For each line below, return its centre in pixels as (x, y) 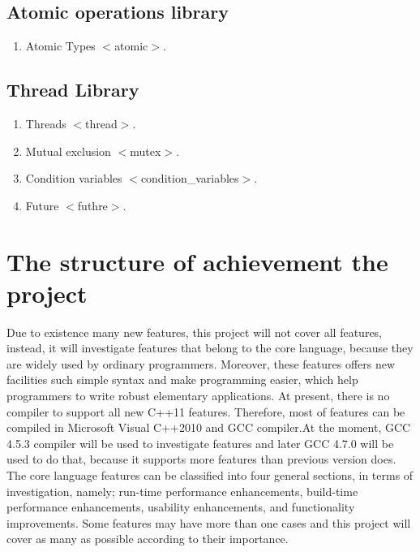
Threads (46, 123)
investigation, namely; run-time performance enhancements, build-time (182, 491)
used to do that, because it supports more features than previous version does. (201, 459)
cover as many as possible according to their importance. (148, 539)
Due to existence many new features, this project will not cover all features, (195, 332)
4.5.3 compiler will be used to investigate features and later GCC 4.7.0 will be (200, 443)
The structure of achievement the (197, 261)
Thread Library (73, 90)
